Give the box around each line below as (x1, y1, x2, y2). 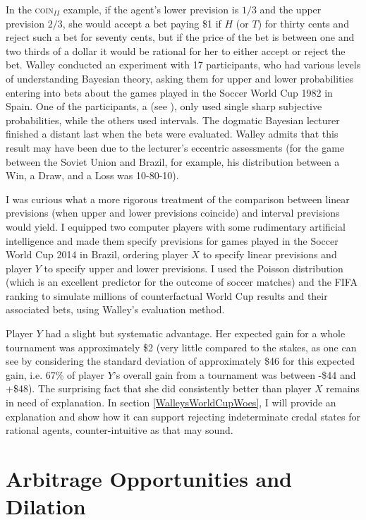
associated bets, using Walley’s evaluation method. (6, 302, 225, 317)
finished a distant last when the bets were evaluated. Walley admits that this (6, 126, 338, 141)
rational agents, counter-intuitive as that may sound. (6, 423, 233, 437)
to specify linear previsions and (202, 247, 337, 262)
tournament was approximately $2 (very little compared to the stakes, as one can (6, 339, 357, 354)
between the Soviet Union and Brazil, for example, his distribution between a (6, 154, 340, 169)
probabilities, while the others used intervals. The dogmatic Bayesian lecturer (6, 112, 340, 127)
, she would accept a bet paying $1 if (62, 16, 221, 30)
